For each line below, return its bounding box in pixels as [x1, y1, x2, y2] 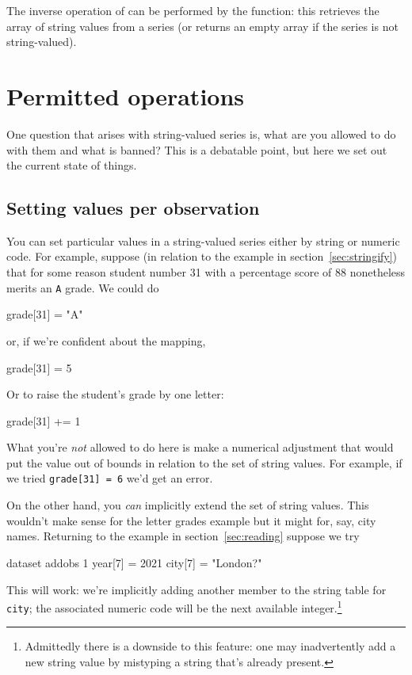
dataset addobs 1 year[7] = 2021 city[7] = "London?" [6, 554, 262, 570]
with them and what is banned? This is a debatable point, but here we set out [6, 141, 387, 158]
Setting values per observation [6, 196, 260, 220]
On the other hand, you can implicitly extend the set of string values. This [6, 497, 369, 513]
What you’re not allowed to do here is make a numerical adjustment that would [6, 439, 394, 456]
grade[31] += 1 [6, 412, 81, 429]
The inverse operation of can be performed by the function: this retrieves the [6, 2, 380, 18]
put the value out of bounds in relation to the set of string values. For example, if [6, 454, 402, 471]
